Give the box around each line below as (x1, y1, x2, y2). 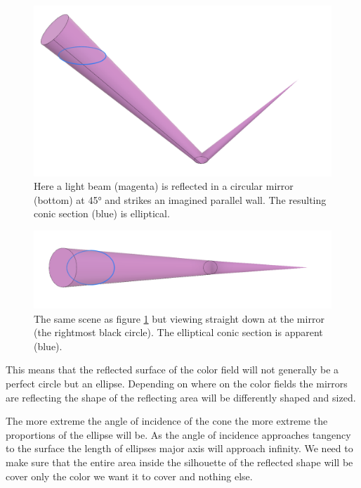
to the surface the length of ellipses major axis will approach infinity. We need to (6, 441, 353, 456)
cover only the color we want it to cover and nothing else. (6, 468, 253, 483)
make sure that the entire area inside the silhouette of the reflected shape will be (6, 454, 353, 469)
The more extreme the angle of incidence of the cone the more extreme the (6, 413, 328, 428)
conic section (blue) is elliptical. (34, 206, 170, 221)
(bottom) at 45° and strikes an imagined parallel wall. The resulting (34, 192, 327, 207)
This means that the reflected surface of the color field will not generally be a (6, 362, 339, 377)
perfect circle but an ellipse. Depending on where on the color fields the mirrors (6, 375, 348, 390)
